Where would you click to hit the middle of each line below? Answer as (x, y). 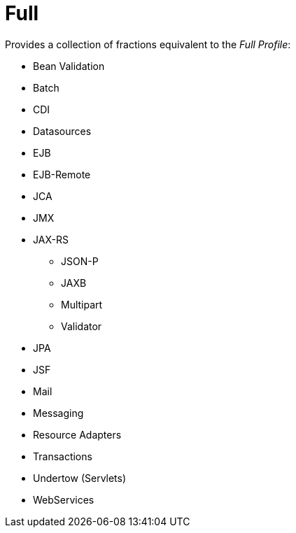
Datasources (62, 131)
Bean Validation (69, 66)
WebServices (64, 499)
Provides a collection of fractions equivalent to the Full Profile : (148, 44)
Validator (82, 326)
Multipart (82, 304)
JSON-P (80, 261)
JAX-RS (51, 239)
